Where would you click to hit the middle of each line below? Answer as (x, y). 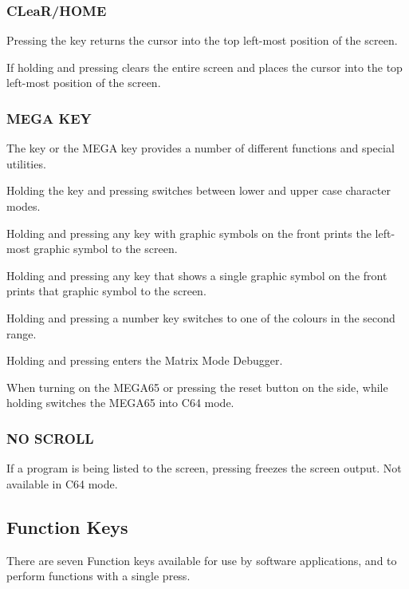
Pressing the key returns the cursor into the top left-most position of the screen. (202, 40)
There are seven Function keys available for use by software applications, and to (202, 560)
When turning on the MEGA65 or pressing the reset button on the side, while (197, 387)
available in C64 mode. (62, 483)
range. (22, 333)
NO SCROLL (50, 438)
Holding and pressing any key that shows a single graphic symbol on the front (197, 275)
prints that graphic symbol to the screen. (106, 291)
